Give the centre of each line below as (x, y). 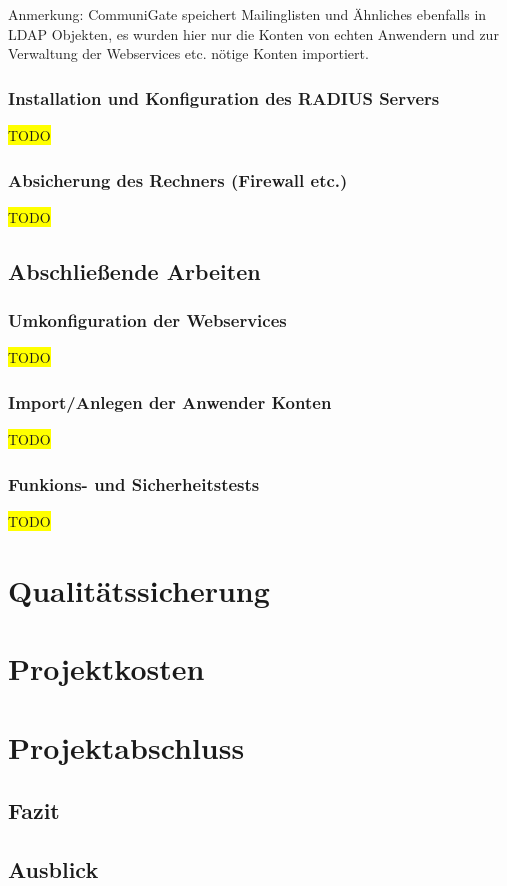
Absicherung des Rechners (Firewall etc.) (178, 179)
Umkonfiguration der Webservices (147, 320)
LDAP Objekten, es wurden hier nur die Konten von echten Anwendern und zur (253, 33)
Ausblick (53, 868)
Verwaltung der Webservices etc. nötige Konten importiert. (188, 53)
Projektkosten (106, 668)
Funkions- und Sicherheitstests (134, 483)
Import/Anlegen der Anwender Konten (170, 401)
